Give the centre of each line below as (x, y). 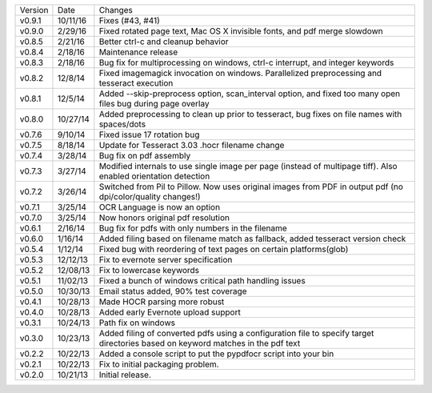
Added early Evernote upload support (170, 312)
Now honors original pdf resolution (164, 218)
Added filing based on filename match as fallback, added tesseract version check (252, 239)
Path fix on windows (137, 323)
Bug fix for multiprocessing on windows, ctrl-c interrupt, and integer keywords (246, 62)
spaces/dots (122, 124)
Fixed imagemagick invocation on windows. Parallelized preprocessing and (240, 73)
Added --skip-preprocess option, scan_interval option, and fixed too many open (250, 94)
